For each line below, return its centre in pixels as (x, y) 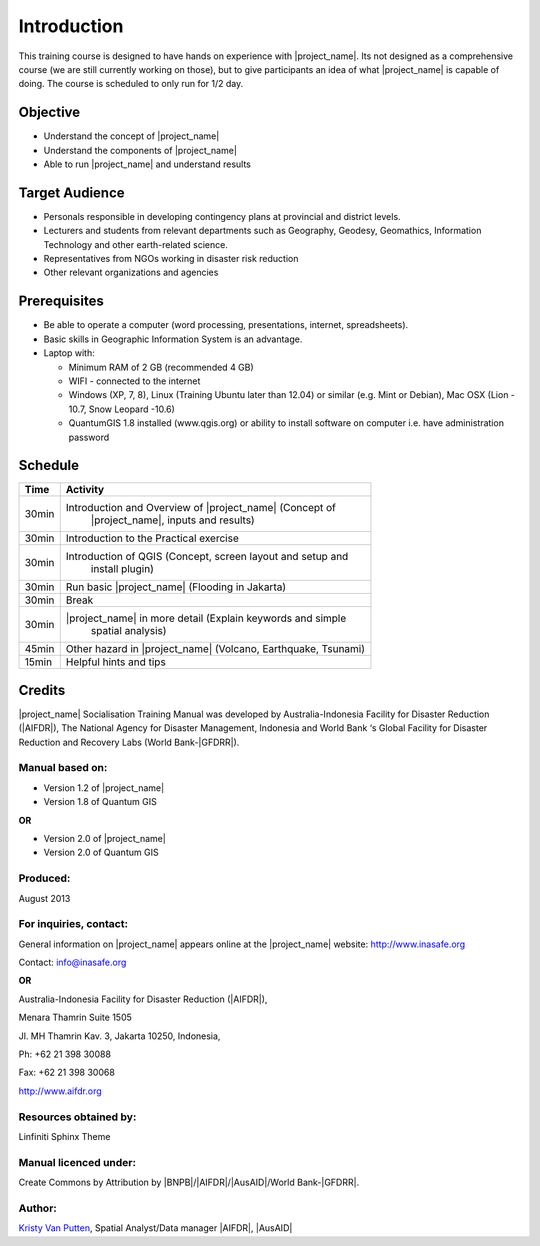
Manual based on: (63, 768)
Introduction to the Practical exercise (152, 538)
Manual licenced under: (77, 1162)
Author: (37, 1208)
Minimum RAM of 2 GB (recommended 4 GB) (161, 367)
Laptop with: (69, 353)
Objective (49, 112)
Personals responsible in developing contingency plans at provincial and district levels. (222, 216)
